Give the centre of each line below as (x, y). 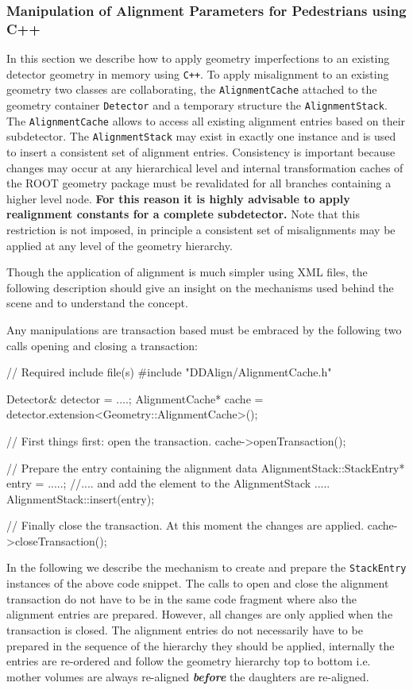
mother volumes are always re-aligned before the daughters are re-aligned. (188, 676)
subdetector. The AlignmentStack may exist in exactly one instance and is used (201, 136)
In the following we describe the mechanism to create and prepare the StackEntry (206, 567)
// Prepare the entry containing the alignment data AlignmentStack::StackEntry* (206, 467)
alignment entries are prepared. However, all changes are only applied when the (200, 614)
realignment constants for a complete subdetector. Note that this (183, 214)
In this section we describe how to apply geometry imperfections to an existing (198, 58)
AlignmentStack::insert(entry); (81, 498)
